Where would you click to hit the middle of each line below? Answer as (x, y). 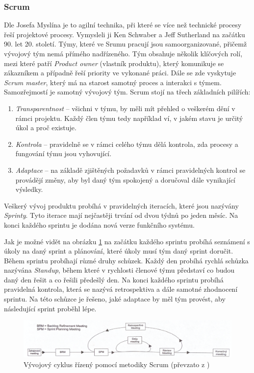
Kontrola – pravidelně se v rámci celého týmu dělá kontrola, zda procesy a (127, 144)
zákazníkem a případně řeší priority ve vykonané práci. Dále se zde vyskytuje (120, 73)
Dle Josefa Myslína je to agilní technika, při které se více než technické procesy (123, 25)
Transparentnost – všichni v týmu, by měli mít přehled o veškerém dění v (125, 108)
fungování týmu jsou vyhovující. (63, 153)
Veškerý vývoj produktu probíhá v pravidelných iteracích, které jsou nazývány (121, 205)
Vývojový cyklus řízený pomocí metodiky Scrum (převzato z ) (117, 364)
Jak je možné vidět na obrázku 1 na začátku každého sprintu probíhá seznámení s (127, 241)
